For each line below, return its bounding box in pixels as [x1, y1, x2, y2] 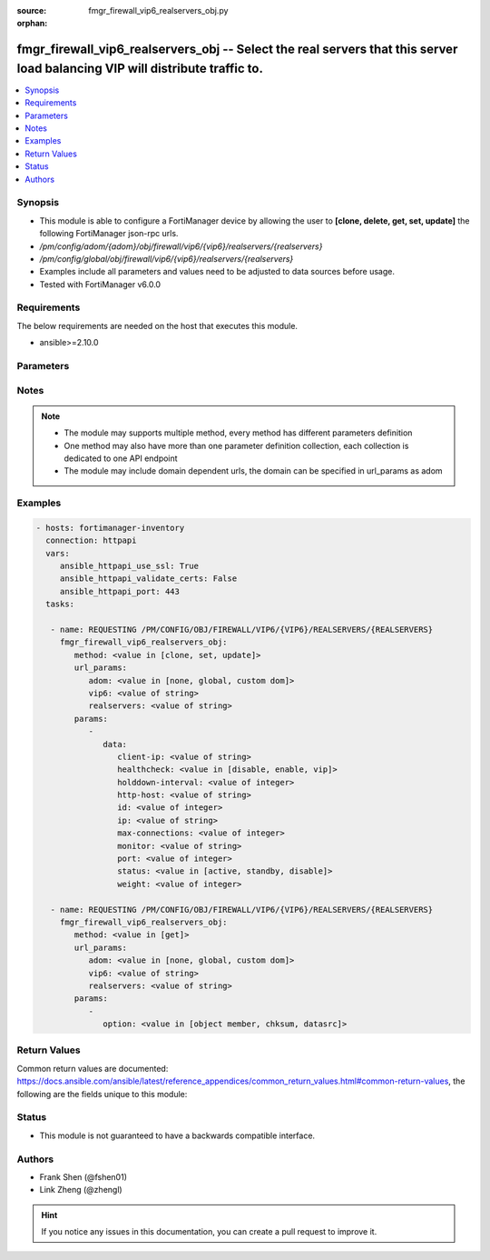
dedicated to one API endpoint [64, 453, 178, 464]
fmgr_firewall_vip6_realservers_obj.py [88, 5, 229, 15]
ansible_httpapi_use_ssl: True [59, 561, 200, 572]
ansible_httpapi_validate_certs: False [59, 574, 238, 584]
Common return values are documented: [16, 1063, 169, 1074]
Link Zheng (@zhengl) [39, 1185, 122, 1195]
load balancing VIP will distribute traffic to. [16, 60, 263, 76]
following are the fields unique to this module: [16, 1088, 188, 1099]
